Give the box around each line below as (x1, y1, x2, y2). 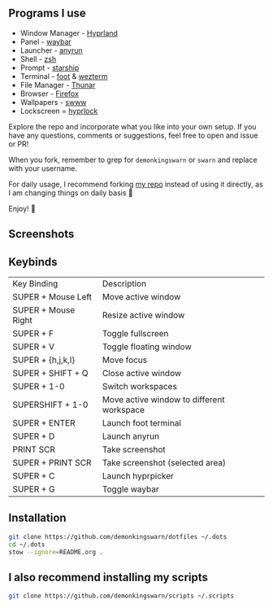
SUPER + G (12, 483, 55, 495)
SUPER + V (12, 341, 55, 352)
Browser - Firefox (19, 89, 80, 98)
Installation (8, 511, 67, 525)
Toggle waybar (102, 483, 160, 495)
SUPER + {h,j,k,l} (12, 354, 76, 365)
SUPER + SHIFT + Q (12, 368, 89, 379)
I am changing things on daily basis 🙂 (8, 187, 133, 198)
